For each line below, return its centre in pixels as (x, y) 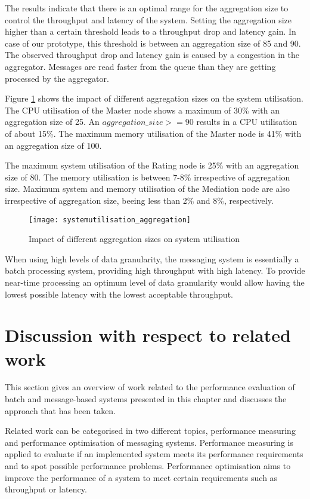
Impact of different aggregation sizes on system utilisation (134, 239)
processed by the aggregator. (57, 78)
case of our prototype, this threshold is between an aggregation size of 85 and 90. (153, 43)
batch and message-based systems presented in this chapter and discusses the (146, 399)
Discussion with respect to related (148, 335)
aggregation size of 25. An (52, 122)
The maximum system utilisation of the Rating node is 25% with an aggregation (152, 165)
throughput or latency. (46, 489)
